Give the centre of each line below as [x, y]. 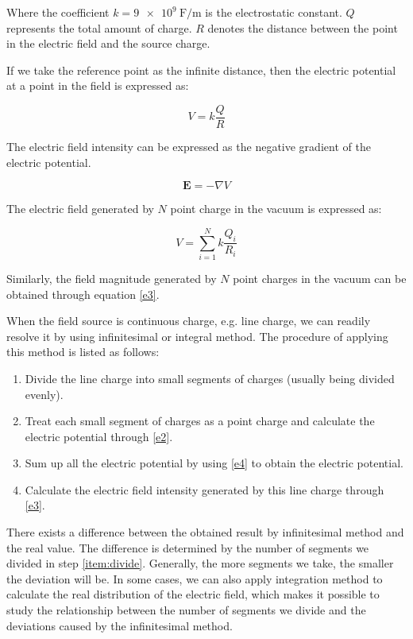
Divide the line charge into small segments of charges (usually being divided [210, 378]
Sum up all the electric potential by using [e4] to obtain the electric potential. [214, 463]
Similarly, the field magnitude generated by [112, 278]
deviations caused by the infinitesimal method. [120, 625]
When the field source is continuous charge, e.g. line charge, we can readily [189, 321]
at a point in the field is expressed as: [98, 85]
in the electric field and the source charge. [108, 43]
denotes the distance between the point [303, 27]
